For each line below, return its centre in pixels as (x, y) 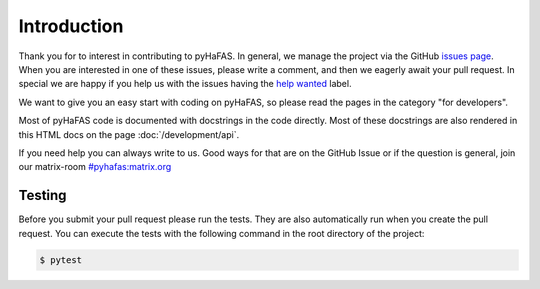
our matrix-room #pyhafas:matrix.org (95, 167)
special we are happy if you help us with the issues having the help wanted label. (185, 84)
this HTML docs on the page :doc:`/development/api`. (129, 134)
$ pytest (61, 259)
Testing (42, 195)
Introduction (71, 26)
